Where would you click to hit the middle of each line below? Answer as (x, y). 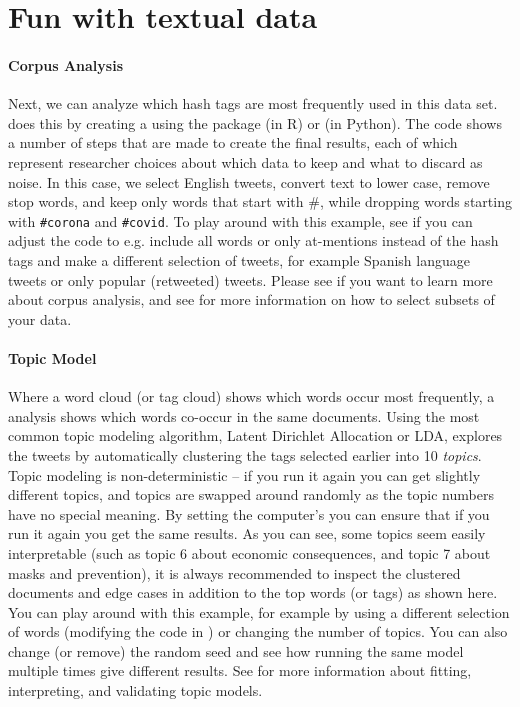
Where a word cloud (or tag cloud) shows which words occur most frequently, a (251, 396)
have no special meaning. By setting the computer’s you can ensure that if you (249, 513)
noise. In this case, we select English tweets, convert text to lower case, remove (249, 181)
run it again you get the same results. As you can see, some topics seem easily (247, 533)
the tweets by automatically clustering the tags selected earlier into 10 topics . (245, 454)
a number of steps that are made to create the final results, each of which (233, 142)
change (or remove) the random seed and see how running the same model (236, 650)
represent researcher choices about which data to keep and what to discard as (245, 161)
